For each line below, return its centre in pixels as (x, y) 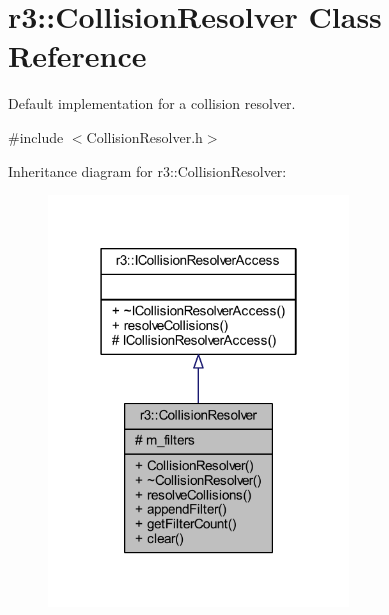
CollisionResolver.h (144, 136)
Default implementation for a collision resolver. (152, 103)
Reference (77, 55)
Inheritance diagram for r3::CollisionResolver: (147, 170)
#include (36, 136)
